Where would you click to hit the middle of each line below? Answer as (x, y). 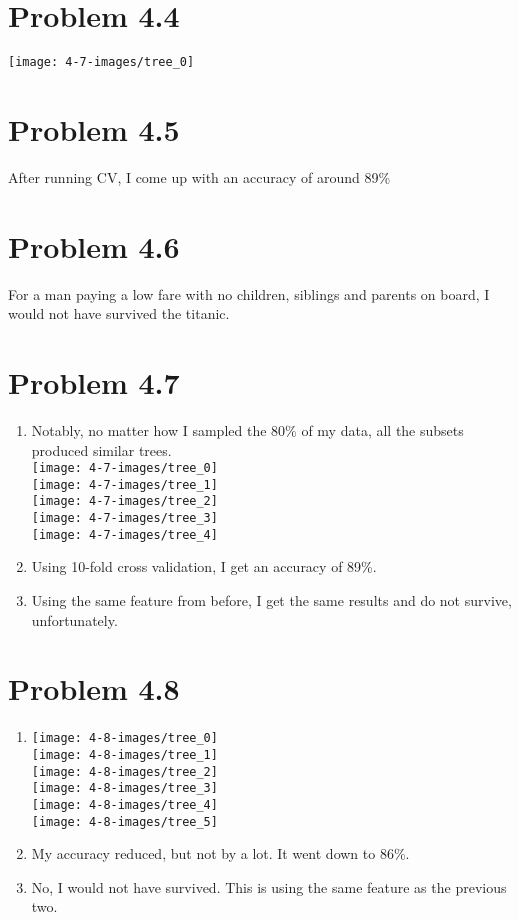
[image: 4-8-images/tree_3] (124, 788)
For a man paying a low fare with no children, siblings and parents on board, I (249, 293)
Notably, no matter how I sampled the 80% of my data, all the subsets (247, 429)
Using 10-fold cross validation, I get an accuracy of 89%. (204, 566)
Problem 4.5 (94, 128)
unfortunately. (74, 619)
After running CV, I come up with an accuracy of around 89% (199, 176)
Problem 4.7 (94, 382)
